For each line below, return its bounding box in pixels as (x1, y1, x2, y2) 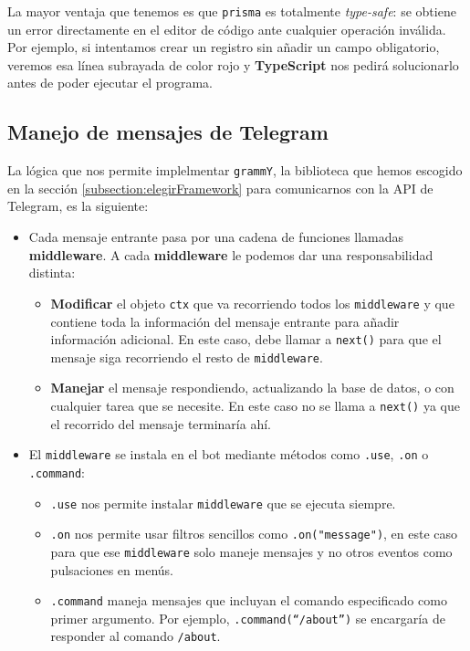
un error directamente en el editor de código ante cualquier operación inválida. (7, 19, 446, 38)
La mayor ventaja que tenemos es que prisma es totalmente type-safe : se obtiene (7, 2, 456, 20)
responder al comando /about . (50, 626, 221, 646)
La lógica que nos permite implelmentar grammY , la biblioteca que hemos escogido (7, 161, 463, 180)
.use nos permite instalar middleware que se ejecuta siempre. (50, 493, 396, 512)
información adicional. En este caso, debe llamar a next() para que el (50, 330, 442, 349)
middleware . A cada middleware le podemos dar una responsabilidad (28, 245, 433, 264)
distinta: (28, 263, 76, 282)
